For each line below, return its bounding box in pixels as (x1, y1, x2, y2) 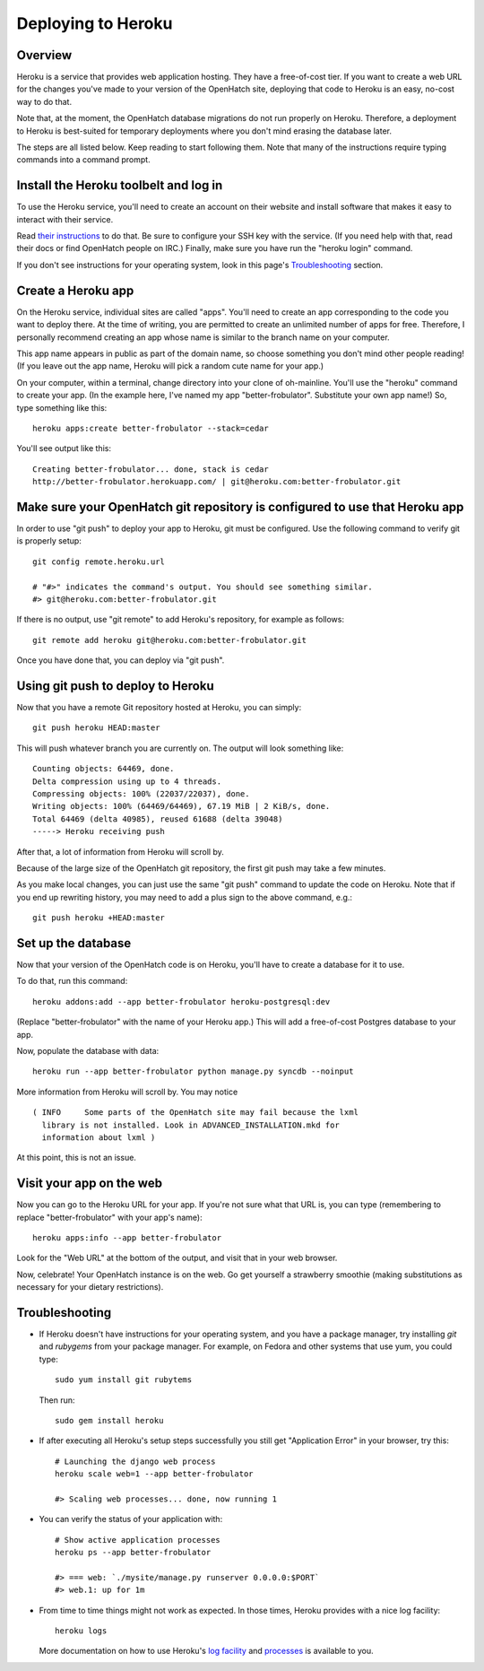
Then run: (39, 1395, 75, 1406)
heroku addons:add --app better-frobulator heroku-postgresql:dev (32, 997, 331, 1006)
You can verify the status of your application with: (39, 1514, 223, 1525)
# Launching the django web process (55, 1456, 216, 1466)
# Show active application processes (55, 1535, 221, 1545)
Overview (16, 48, 73, 63)
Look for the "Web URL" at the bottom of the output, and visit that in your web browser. (16, 1252, 338, 1264)
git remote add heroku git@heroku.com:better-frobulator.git (32, 635, 307, 645)
